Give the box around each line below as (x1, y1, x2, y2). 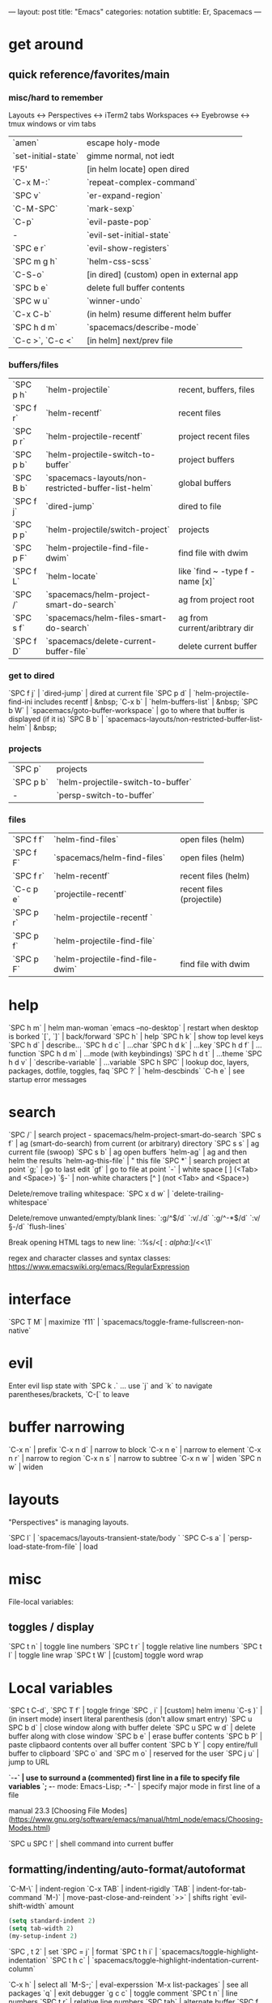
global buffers (177, 478, 232, 489)
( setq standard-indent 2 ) (8, 1917, 96, 1925)
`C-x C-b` (12, 308, 53, 320)
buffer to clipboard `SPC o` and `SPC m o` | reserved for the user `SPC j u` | (8, 1748, 259, 1759)
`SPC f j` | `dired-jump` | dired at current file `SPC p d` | (8, 689, 192, 698)
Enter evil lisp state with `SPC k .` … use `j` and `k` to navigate (8, 1381, 213, 1390)
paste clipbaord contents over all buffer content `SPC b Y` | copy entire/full (8, 1740, 258, 1750)
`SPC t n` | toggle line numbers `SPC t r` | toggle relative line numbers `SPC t (8, 1642, 262, 1652)
